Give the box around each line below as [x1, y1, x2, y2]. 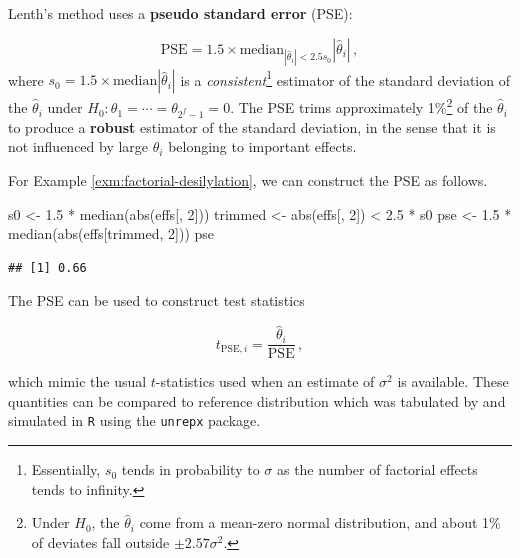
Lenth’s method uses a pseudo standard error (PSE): [8, 3, 353, 23]
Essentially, [31, 459, 101, 480]
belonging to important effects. [168, 136, 357, 157]
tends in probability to [121, 459, 260, 480]
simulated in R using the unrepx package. [8, 410, 261, 431]
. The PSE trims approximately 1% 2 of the [230, 94, 493, 118]
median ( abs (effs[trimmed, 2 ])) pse [8, 223, 215, 244]
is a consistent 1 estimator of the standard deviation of [180, 66, 510, 90]
